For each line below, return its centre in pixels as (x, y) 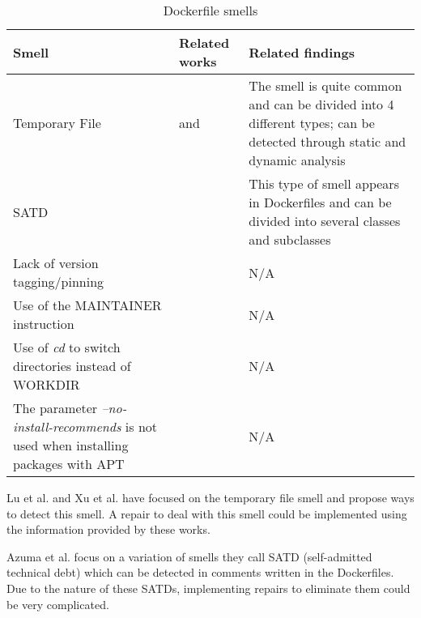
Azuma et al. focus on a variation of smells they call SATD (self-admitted (189, 556)
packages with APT (69, 464)
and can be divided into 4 (321, 104)
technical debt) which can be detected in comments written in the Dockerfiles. (200, 572)
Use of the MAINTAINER (87, 305)
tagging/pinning (59, 281)
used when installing (71, 445)
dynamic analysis (297, 160)
